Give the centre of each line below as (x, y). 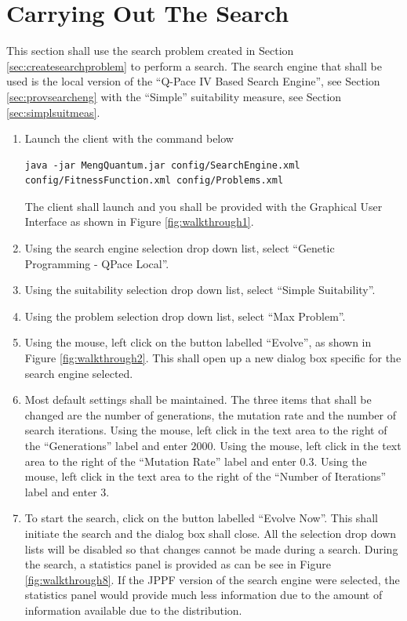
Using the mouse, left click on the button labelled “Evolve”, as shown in (198, 342)
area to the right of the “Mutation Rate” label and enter (160, 461)
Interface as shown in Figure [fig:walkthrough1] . (139, 222)
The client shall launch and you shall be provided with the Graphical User (203, 206)
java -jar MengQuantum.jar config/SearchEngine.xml (162, 165)
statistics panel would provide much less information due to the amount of (203, 595)
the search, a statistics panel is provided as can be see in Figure (178, 564)
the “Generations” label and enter (106, 445)
